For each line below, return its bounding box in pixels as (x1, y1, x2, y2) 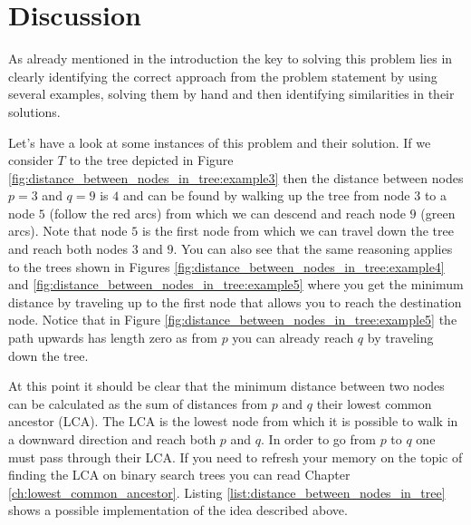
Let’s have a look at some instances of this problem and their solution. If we (8, 132, 431, 151)
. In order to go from (261, 430, 376, 448)
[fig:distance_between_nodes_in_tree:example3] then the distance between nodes (8, 168, 464, 187)
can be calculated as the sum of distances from (8, 394, 268, 413)
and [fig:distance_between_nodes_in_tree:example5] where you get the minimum (8, 275, 464, 294)
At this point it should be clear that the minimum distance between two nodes (8, 376, 445, 395)
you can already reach (232, 328, 354, 347)
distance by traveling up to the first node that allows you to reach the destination (8, 292, 462, 311)
